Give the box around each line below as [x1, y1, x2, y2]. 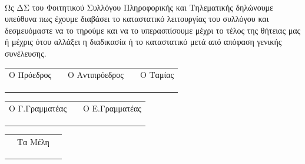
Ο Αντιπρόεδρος [68, 68, 124, 81]
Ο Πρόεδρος [9, 68, 52, 81]
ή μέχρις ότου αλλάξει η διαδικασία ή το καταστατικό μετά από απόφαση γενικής [5, 35, 282, 48]
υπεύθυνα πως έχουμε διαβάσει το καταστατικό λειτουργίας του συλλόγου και [5, 12, 269, 25]
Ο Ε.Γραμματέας [83, 101, 141, 114]
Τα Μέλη [17, 135, 49, 147]
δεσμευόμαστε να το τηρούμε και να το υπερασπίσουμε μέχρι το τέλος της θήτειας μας [5, 24, 301, 36]
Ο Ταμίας [140, 68, 174, 81]
